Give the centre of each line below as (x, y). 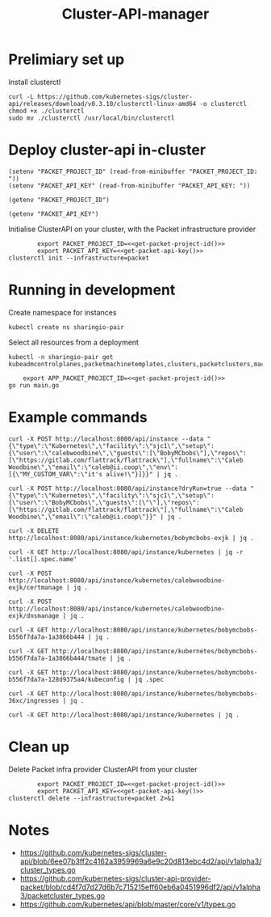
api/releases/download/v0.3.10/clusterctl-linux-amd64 (102, 104)
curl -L (21, 97)
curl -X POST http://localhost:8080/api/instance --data (106, 439)
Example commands (78, 417)
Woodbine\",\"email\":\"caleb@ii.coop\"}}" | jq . (95, 517)
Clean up (39, 747)
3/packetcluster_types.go (63, 895)
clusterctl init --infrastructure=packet (79, 258)
